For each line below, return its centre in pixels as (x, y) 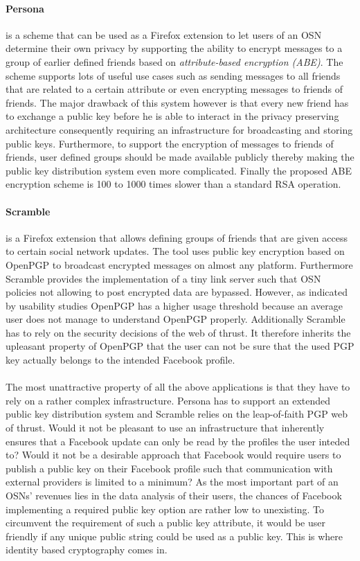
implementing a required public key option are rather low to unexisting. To (165, 509)
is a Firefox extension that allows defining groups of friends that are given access (177, 237)
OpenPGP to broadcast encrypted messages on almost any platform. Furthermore (179, 264)
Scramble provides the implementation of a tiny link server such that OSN (163, 278)
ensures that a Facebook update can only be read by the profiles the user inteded (178, 441)
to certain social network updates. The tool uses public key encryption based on (175, 251)
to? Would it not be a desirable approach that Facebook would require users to (173, 455)
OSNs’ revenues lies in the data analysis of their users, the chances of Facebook (174, 495)
